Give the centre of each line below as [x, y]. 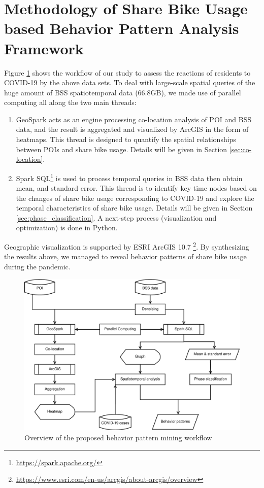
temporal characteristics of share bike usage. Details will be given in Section [134, 208]
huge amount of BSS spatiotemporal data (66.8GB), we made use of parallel [123, 92]
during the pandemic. [37, 266]
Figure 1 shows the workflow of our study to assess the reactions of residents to [127, 72]
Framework [44, 48]
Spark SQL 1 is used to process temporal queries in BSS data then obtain [129, 177]
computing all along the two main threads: [70, 102]
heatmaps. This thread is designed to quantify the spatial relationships [126, 139]
